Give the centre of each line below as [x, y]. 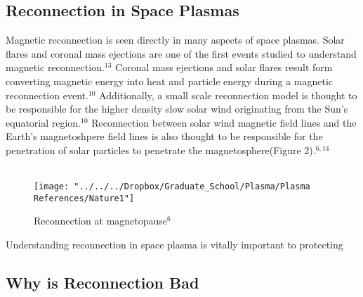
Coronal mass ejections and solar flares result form [224, 67]
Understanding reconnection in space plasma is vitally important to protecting [174, 245]
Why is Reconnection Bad [103, 283]
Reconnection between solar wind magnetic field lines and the [224, 122]
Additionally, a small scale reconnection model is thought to [228, 95]
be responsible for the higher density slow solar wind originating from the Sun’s [177, 109]
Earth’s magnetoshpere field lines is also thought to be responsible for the [164, 136]
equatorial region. [44, 122]
